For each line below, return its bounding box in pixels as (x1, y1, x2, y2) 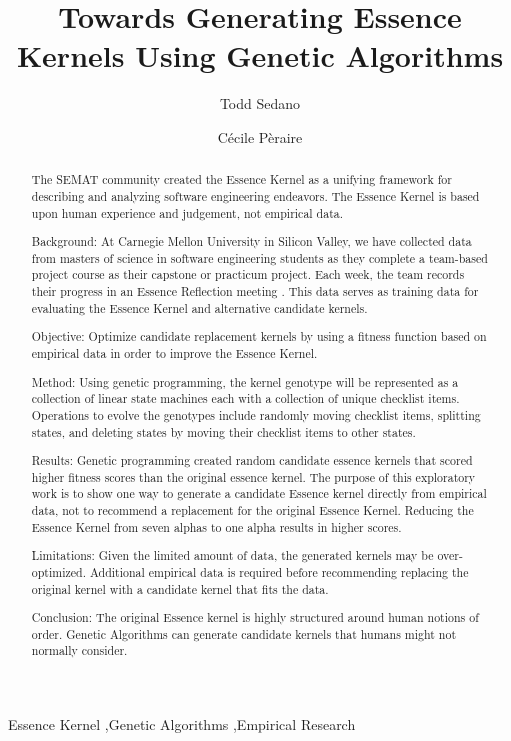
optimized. (31, 563, 86, 580)
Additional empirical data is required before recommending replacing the (89, 563, 469, 580)
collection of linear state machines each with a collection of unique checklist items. (31, 390, 460, 407)
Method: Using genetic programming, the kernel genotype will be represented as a (31, 373, 459, 390)
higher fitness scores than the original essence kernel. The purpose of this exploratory (31, 468, 476, 485)
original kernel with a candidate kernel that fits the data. (31, 580, 329, 597)
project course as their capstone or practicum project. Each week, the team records (31, 266, 465, 283)
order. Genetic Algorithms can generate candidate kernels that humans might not (31, 625, 457, 642)
